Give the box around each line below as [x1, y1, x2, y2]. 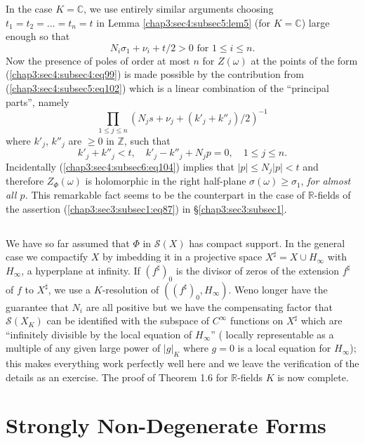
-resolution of [102, 282, 159, 296]
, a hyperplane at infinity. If [21, 263, 140, 277]
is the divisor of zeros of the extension [175, 263, 339, 277]
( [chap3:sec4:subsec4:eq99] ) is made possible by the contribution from [6, 67, 304, 81]
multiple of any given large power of [6, 340, 161, 355]
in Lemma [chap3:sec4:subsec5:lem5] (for [96, 15, 271, 29]
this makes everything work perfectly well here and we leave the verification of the [6, 356, 359, 371]
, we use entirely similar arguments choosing [84, 1, 274, 15]
